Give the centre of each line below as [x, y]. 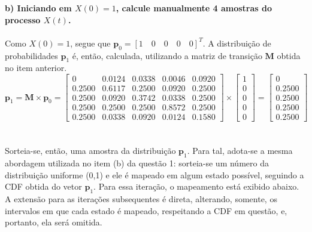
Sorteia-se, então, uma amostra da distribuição [90, 151]
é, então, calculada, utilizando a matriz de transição [167, 55]
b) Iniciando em [38, 8]
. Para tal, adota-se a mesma [240, 151]
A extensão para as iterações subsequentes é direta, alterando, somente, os [141, 199]
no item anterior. [36, 68]
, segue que [90, 43]
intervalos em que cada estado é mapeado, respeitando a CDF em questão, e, [146, 210]
